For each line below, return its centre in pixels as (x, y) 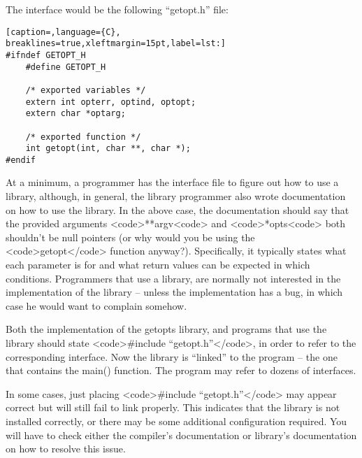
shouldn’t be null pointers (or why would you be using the (130, 237)
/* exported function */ (83, 137)
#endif (21, 160)
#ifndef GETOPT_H (46, 55)
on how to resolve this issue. (66, 449)
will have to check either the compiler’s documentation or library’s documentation (181, 435)
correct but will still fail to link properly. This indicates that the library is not (173, 407)
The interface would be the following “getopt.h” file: (117, 9)
